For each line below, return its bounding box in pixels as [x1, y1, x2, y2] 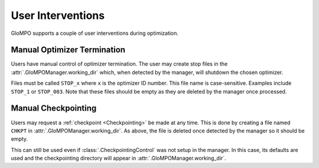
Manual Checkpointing [11, 104, 97, 114]
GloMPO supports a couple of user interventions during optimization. [11, 30, 179, 37]
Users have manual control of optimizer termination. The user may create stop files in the [11, 60, 228, 67]
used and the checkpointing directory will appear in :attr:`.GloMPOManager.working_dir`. [11, 154, 227, 162]
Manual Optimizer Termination [11, 45, 126, 55]
